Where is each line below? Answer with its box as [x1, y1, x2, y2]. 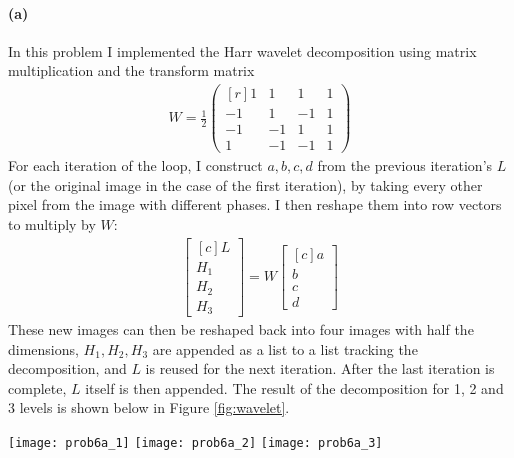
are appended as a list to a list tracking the [152, 338, 418, 359]
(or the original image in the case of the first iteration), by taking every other [8, 174, 483, 195]
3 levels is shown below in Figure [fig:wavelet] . [8, 397, 290, 418]
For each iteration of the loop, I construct [8, 155, 263, 176]
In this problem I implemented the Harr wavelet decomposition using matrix [8, 40, 477, 61]
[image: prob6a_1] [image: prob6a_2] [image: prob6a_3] [8, 436, 383, 451]
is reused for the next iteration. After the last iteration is [145, 358, 495, 379]
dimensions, [8, 338, 79, 359]
